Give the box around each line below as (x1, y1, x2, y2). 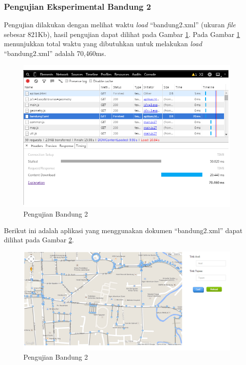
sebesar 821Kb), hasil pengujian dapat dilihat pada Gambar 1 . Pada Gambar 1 (4, 29, 240, 39)
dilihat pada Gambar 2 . (4, 235, 74, 245)
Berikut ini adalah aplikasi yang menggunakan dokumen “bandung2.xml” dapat (4, 225, 243, 235)
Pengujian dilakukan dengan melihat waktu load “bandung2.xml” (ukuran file (4, 19, 236, 30)
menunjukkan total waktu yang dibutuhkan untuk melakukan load (4, 38, 202, 49)
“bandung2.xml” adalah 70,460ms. (4, 48, 106, 58)
